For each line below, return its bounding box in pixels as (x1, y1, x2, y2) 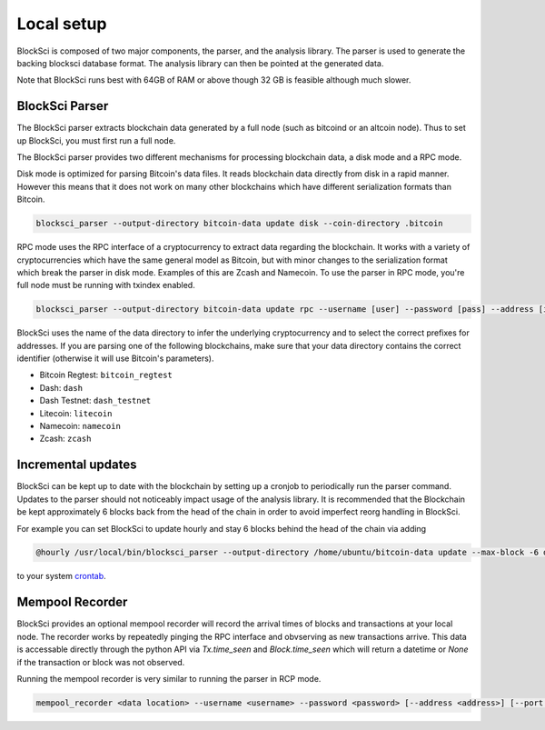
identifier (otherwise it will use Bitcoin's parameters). (16, 353, 214, 364)
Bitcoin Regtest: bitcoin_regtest (39, 369, 173, 381)
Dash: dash (39, 382, 84, 393)
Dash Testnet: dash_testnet (39, 395, 152, 406)
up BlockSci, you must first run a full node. (16, 135, 176, 145)
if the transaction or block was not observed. (16, 656, 185, 667)
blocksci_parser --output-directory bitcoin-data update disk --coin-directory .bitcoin (35, 218, 444, 229)
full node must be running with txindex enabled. (16, 280, 195, 291)
